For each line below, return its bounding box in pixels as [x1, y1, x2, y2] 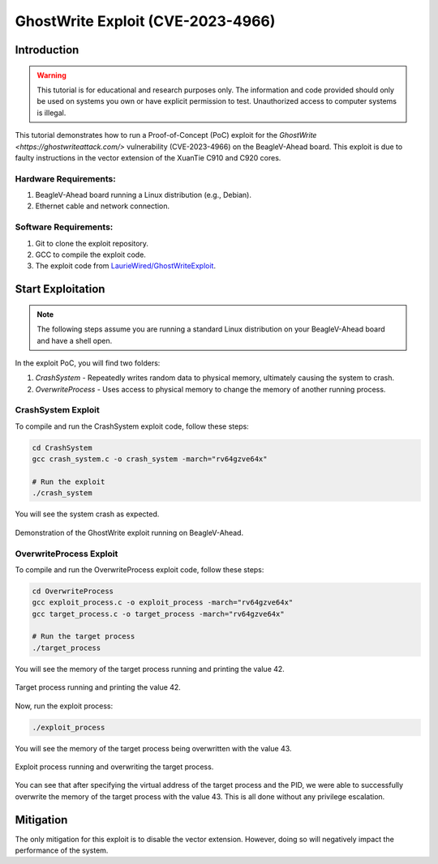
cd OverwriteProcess [32, 586, 114, 596]
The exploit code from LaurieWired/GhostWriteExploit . [35, 261, 217, 271]
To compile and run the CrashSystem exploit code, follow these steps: [15, 421, 249, 431]
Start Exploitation [15, 282, 105, 296]
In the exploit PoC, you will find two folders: [15, 357, 161, 368]
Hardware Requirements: [15, 173, 117, 184]
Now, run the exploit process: [15, 701, 114, 711]
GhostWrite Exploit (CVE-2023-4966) [15, 12, 276, 30]
